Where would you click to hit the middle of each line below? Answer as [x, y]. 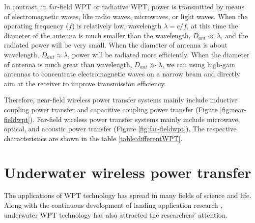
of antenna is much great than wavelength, [68, 64]
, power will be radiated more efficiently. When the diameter [158, 54]
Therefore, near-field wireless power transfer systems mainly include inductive [121, 100]
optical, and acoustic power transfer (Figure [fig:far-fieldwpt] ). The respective [120, 129]
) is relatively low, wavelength [117, 26]
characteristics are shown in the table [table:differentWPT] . [93, 138]
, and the [234, 35]
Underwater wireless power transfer [127, 172]
